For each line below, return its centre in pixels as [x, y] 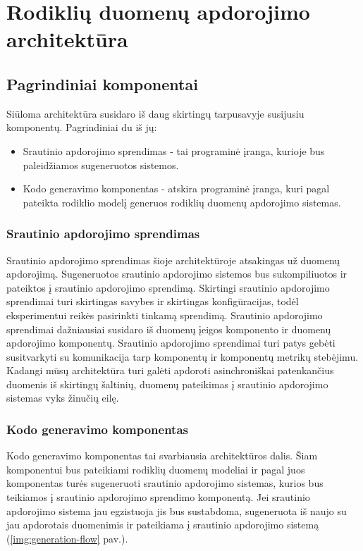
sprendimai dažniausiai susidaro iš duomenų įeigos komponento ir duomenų [169, 329]
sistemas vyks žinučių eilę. [63, 398]
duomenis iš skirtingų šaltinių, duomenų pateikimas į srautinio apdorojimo [167, 384]
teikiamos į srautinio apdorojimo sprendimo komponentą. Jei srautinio [158, 497]
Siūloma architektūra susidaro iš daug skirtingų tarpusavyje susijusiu [155, 113]
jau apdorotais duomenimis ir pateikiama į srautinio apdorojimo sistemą [163, 525]
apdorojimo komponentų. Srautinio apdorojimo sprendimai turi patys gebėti [171, 343]
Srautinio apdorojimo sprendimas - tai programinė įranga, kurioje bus [174, 150]
